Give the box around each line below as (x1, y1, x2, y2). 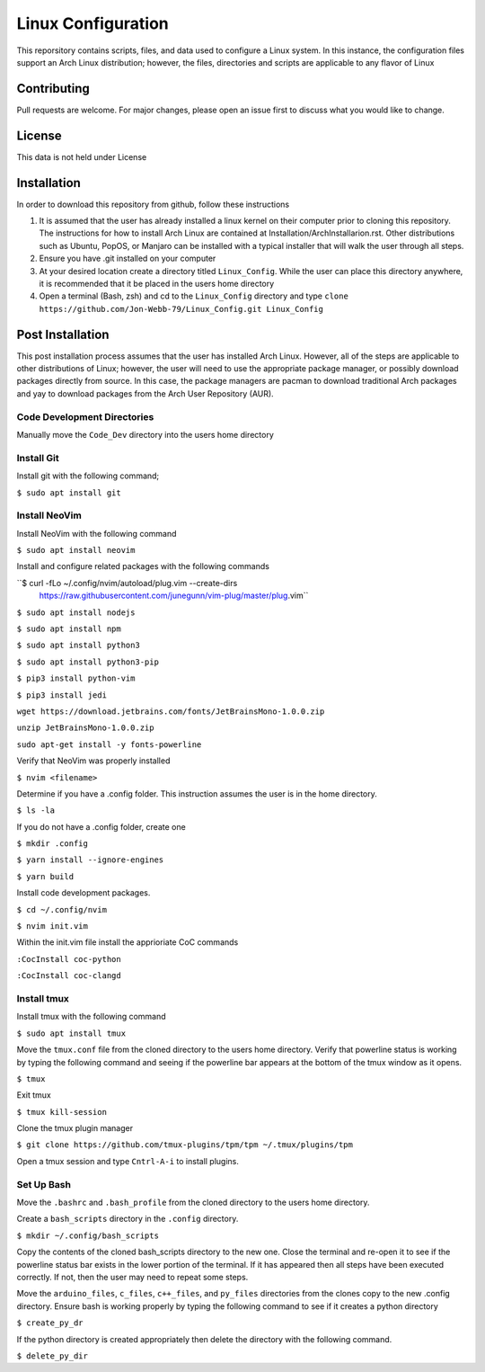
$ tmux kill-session (16, 1107, 108, 1117)
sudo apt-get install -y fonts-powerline (16, 739, 202, 750)
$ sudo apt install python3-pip (16, 656, 159, 667)
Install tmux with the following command (16, 1011, 166, 1022)
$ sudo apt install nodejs (16, 607, 136, 618)
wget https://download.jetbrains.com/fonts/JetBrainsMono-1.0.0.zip (16, 706, 325, 717)
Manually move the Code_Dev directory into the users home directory (16, 430, 274, 440)
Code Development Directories (16, 410, 154, 423)
